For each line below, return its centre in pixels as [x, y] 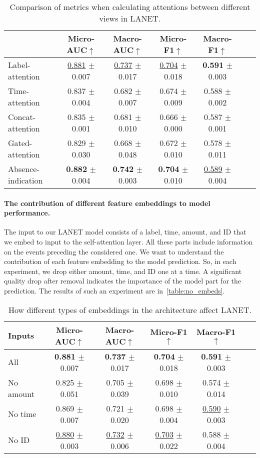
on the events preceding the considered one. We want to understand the [114, 251]
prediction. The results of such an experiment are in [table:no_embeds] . [114, 290]
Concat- [22, 117]
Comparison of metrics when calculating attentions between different [130, 7]
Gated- [20, 143]
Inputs [21, 335]
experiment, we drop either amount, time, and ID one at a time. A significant [123, 271]
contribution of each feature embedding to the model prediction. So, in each [120, 261]
